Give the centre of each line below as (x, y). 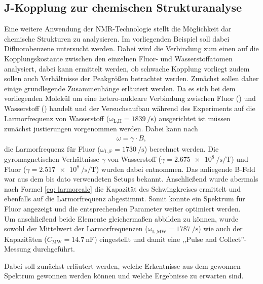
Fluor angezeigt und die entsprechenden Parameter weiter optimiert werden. (122, 209)
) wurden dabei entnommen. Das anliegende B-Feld (176, 169)
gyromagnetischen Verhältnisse (52, 159)
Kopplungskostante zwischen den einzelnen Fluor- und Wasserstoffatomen (118, 58)
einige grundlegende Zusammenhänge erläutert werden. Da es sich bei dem (120, 88)
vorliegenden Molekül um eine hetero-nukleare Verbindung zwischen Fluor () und (130, 98)
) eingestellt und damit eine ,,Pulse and (156, 239)
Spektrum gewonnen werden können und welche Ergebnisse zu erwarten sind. (124, 276)
